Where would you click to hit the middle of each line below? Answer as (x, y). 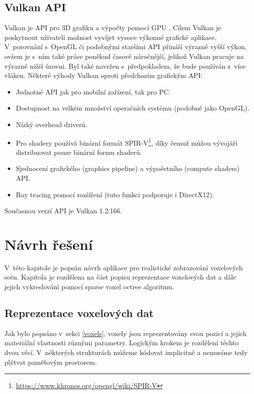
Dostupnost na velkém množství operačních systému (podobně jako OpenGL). (133, 108)
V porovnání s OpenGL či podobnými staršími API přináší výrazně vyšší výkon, (126, 47)
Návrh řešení (49, 244)
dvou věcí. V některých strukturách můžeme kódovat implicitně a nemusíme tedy (126, 352)
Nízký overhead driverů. (52, 124)
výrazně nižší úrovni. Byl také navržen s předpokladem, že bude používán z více (125, 66)
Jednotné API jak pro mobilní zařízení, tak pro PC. (93, 91)
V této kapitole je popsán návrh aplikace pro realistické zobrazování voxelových (124, 267)
